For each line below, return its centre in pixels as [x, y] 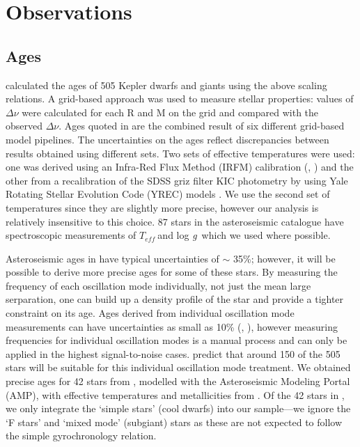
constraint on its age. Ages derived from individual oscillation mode [150, 313]
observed [24, 126]
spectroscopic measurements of [71, 235]
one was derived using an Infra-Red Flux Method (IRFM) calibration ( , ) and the [180, 167]
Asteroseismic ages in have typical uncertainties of [112, 258]
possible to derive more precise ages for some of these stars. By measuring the [172, 272]
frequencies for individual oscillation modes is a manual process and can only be [177, 340]
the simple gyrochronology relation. [81, 436]
